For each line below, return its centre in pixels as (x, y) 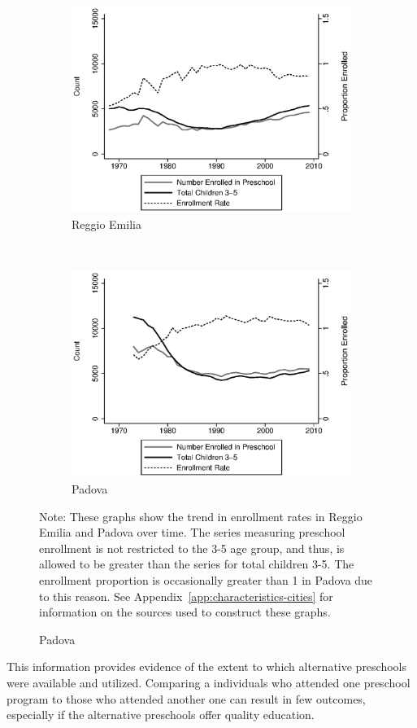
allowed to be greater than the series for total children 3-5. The (197, 564)
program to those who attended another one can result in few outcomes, (186, 698)
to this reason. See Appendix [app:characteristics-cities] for (186, 596)
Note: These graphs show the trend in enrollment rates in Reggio (201, 516)
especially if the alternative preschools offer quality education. (161, 715)
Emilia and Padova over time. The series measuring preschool (192, 532)
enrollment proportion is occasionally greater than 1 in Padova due (206, 579)
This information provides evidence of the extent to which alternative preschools (207, 667)
